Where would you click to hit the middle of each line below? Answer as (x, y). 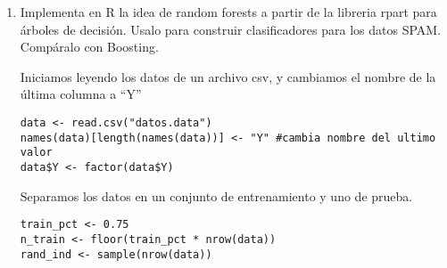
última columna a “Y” (81, 94)
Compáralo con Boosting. (89, 47)
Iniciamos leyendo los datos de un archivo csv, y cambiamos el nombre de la (228, 76)
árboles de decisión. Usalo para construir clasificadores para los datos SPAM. (231, 29)
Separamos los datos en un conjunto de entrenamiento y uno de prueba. (216, 195)
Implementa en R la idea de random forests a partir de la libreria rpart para (228, 12)
